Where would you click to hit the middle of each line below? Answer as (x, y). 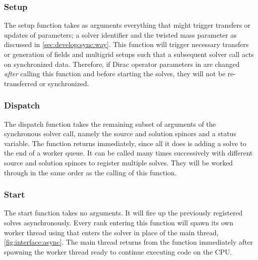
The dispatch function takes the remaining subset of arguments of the (110, 124)
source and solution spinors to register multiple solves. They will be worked (119, 162)
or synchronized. (64, 83)
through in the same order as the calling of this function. (91, 172)
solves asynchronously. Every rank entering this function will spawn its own (119, 222)
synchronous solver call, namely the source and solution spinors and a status (120, 133)
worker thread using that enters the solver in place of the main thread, (111, 232)
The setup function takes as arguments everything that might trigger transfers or (127, 25)
